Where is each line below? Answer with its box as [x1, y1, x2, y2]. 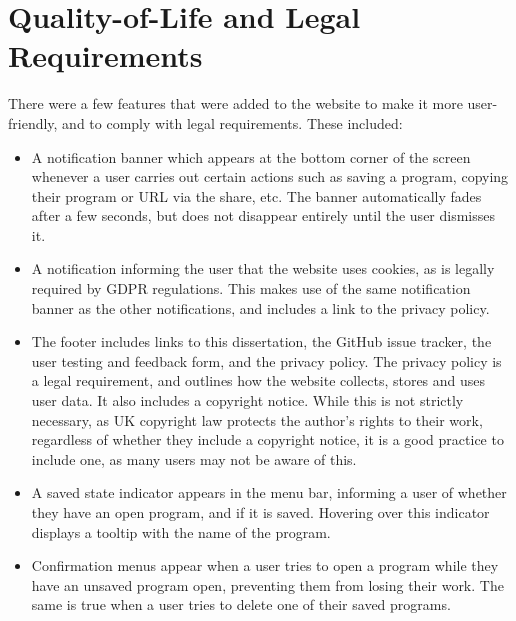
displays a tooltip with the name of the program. [31, 521, 331, 542]
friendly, [8, 112, 58, 133]
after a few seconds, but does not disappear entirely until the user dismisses [31, 205, 496, 226]
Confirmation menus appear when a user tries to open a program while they [31, 555, 499, 576]
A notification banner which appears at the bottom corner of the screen [31, 146, 471, 167]
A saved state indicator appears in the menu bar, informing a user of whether [31, 482, 507, 503]
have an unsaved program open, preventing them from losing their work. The [31, 574, 504, 595]
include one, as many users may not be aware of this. [31, 448, 357, 469]
